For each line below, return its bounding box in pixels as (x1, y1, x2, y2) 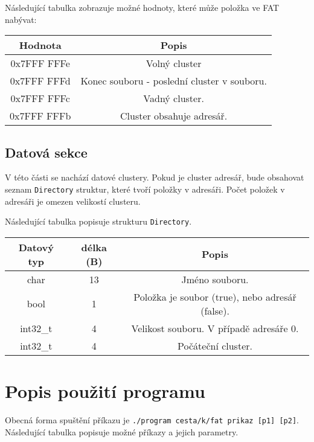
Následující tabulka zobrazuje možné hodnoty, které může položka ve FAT (5, 1, 280, 13)
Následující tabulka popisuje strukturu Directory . (5, 215, 192, 228)
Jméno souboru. (181, 272, 249, 286)
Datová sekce (5, 143, 88, 161)
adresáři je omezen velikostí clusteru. (5, 194, 141, 207)
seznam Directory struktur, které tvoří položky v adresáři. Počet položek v (5, 182, 285, 195)
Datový (18, 240, 54, 254)
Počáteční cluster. (178, 338, 252, 353)
